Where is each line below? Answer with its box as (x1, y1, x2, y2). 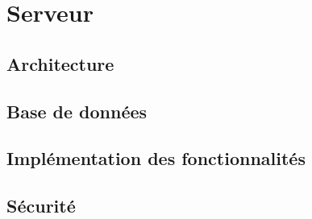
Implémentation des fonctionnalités (6, 146, 306, 171)
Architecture (6, 51, 114, 76)
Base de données (6, 98, 148, 123)
